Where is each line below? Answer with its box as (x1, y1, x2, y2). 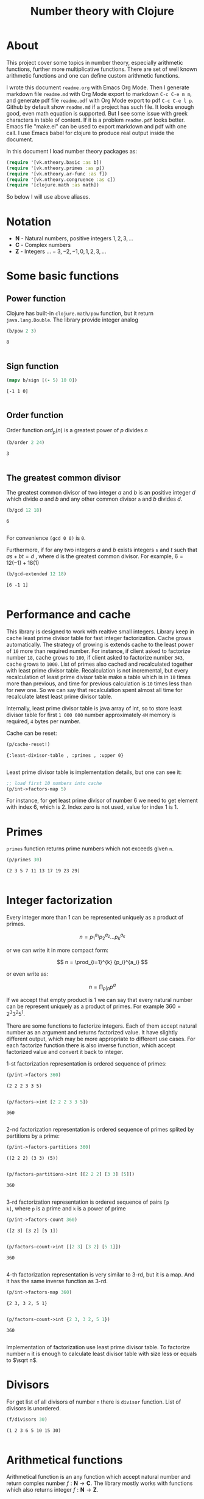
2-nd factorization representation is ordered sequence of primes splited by (6, 1126, 194, 1133)
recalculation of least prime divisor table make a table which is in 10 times (6, 673, 191, 680)
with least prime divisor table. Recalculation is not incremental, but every (6, 666, 189, 674)
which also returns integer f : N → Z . (6, 1486, 99, 1493)
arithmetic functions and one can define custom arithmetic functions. (6, 72, 180, 79)
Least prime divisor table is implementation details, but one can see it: (6, 768, 182, 776)
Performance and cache (6, 608, 131, 622)
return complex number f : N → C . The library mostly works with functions (6, 1479, 193, 1487)
